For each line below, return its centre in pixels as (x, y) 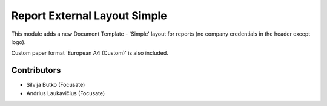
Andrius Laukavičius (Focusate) (66, 93)
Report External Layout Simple (89, 16)
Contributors (36, 70)
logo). (18, 42)
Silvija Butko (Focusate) (56, 85)
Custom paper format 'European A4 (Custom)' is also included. (90, 53)
